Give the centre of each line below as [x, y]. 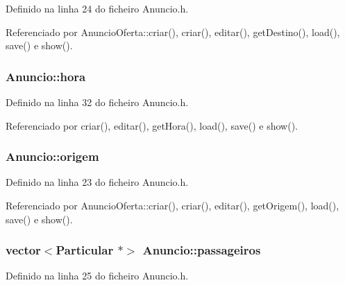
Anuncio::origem [52, 156]
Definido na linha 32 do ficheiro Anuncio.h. [97, 102]
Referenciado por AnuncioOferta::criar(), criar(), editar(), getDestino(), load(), [173, 32]
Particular [85, 250]
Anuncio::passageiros [202, 250]
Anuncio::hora [46, 76]
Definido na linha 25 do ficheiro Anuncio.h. [97, 276]
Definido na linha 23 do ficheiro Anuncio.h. [97, 182]
